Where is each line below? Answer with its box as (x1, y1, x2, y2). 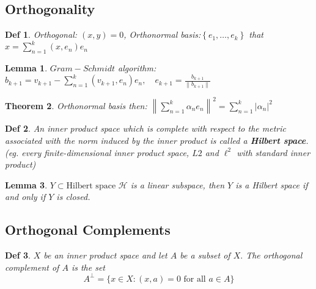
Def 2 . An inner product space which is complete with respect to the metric (5, 122, 286, 135)
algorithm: (118, 62, 156, 74)
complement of (5, 260, 59, 273)
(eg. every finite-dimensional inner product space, (5, 146, 189, 159)
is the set (71, 260, 106, 273)
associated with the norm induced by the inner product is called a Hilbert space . (5, 134, 309, 147)
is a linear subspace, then (130, 178, 225, 191)
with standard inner (237, 146, 310, 159)
